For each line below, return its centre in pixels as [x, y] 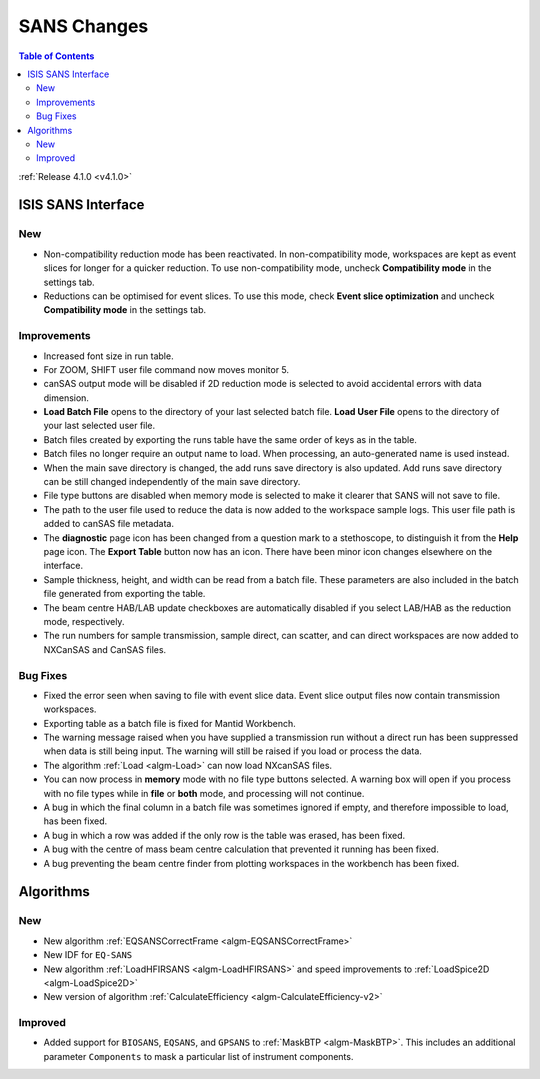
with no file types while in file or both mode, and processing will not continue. [204, 793]
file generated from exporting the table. [124, 594]
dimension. [66, 397]
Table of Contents [56, 56]
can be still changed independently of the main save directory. [172, 482]
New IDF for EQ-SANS [88, 955]
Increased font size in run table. [108, 356]
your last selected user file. [99, 426]
